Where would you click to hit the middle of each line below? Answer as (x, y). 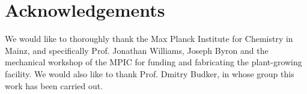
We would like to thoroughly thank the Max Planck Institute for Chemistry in (149, 39)
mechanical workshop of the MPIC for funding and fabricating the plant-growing (153, 62)
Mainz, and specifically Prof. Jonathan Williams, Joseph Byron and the (137, 50)
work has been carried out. (54, 85)
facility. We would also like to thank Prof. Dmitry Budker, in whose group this (150, 73)
